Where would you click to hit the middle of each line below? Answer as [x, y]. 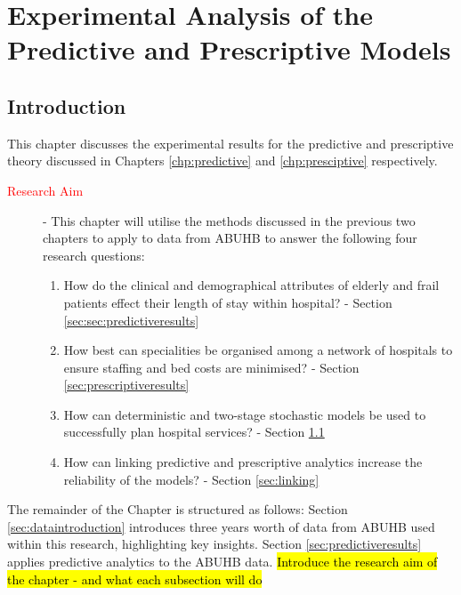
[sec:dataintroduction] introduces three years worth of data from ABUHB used [221, 526]
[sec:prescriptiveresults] [126, 385]
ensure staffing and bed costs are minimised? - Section [211, 367]
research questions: [94, 255]
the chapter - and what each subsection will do [135, 579]
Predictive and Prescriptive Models [229, 49]
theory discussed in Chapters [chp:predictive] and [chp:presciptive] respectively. [222, 161]
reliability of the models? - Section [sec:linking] [191, 479]
